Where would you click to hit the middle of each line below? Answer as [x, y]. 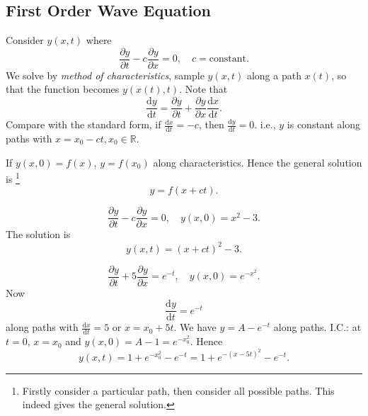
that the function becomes [63, 89]
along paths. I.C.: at [317, 327]
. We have [195, 327]
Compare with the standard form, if [84, 124]
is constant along [324, 124]
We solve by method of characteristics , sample [105, 75]
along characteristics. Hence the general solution [258, 162]
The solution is [38, 234]
